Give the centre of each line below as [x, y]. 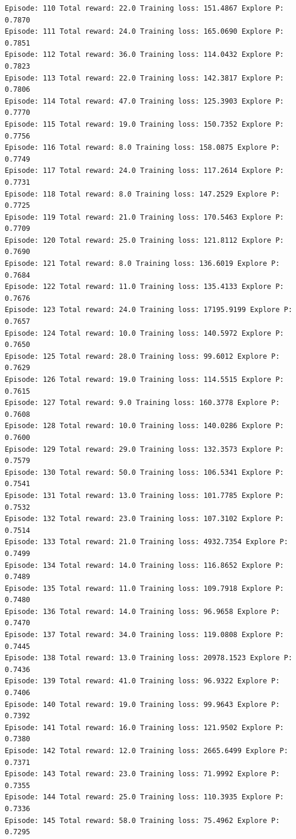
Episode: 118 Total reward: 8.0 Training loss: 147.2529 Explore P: [142, 194]
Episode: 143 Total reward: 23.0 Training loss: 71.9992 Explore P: [142, 774]
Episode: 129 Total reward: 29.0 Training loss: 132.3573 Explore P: [144, 449]
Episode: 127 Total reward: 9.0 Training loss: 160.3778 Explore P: [142, 403]
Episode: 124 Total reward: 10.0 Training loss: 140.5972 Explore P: [144, 333]
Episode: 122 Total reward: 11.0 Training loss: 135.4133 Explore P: [144, 287]
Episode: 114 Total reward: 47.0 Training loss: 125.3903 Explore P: [144, 101]
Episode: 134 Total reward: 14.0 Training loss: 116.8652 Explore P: [144, 565]
